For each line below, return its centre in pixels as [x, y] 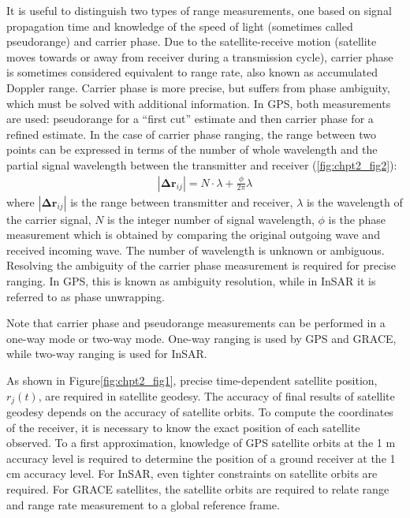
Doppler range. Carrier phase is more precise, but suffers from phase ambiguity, [198, 87]
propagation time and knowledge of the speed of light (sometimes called [180, 26]
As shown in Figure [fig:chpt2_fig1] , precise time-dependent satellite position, [192, 380]
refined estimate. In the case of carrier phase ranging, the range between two [192, 134]
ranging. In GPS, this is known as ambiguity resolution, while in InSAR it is [191, 280]
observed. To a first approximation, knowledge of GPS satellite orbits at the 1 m [201, 443]
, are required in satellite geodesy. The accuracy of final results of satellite [216, 395]
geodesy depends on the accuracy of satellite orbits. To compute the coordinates [200, 411]
